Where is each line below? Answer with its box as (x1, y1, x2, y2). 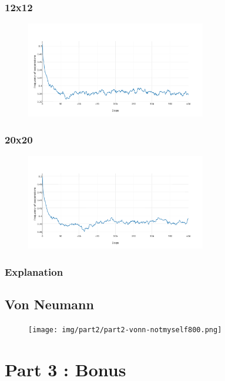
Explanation (5, 264, 63, 279)
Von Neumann (5, 295, 94, 313)
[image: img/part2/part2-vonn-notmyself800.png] (28, 326, 222, 335)
